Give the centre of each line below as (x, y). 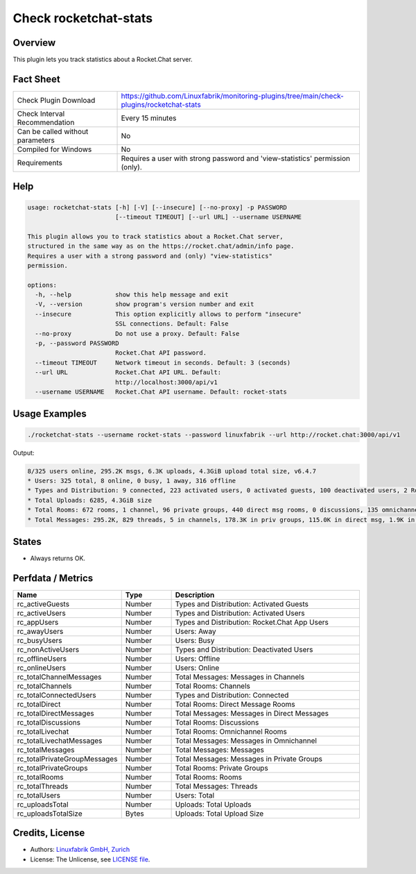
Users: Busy (195, 640)
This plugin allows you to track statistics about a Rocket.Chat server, (155, 236)
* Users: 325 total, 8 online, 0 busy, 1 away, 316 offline (132, 480)
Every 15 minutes (149, 118)
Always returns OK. (58, 558)
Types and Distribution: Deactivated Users (244, 649)
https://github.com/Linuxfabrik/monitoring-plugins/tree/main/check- (233, 96)
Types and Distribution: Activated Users (240, 613)
